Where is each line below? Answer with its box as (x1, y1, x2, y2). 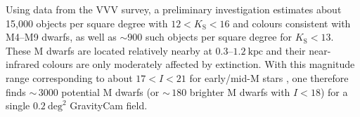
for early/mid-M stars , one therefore (189, 70, 349, 85)
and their (266, 43, 306, 57)
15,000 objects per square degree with (6, 15, 168, 30)
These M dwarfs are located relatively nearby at (6, 43, 212, 57)
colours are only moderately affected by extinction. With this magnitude (42, 57, 355, 71)
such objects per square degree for (145, 29, 292, 44)
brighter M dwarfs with (189, 84, 290, 99)
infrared (6, 57, 39, 71)
